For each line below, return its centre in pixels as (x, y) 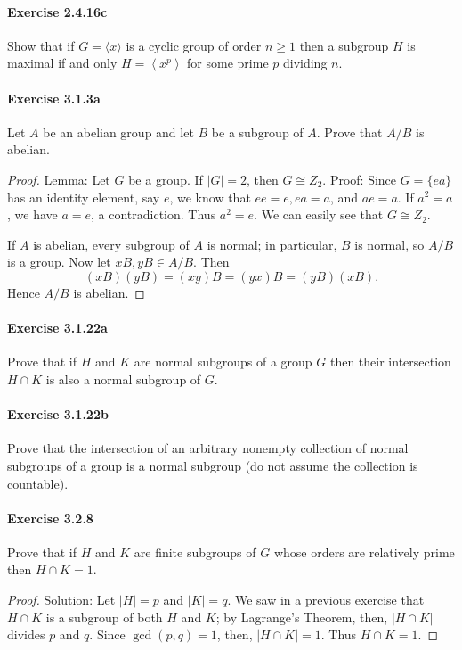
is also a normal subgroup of (123, 378)
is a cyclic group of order (194, 45)
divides (26, 634)
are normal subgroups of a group (223, 362)
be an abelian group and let (118, 132)
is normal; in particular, (272, 244)
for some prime (228, 63)
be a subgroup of (257, 132)
